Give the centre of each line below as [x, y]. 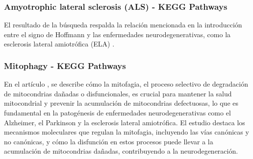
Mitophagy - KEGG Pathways [65, 65]
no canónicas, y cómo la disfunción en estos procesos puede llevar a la [109, 141]
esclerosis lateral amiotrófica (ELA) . [59, 44]
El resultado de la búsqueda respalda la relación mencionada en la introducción [123, 25]
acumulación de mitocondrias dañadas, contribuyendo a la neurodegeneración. [121, 151]
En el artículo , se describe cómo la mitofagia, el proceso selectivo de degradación [126, 84]
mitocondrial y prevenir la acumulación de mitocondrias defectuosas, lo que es [121, 103]
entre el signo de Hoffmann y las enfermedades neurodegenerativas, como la [117, 34]
